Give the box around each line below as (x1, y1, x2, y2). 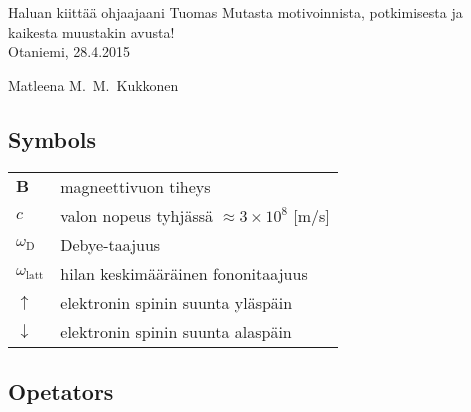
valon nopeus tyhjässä (60, 203, 214, 227)
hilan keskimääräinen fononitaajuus (60, 261, 308, 285)
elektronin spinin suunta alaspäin (60, 319, 292, 343)
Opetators (8, 375, 114, 406)
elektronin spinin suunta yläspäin (60, 290, 293, 314)
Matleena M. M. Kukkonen (8, 74, 179, 95)
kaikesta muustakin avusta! (8, 21, 175, 42)
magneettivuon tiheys (60, 174, 211, 198)
